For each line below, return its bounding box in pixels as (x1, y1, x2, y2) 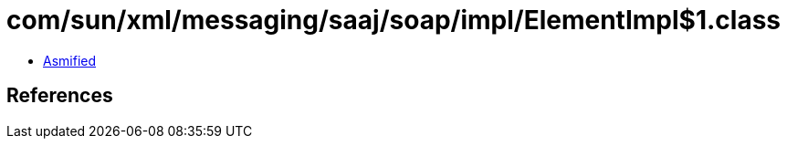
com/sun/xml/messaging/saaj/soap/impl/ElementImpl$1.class (6, 5, 782, 36)
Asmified (43, 52, 97, 68)
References (6, 84, 113, 108)
